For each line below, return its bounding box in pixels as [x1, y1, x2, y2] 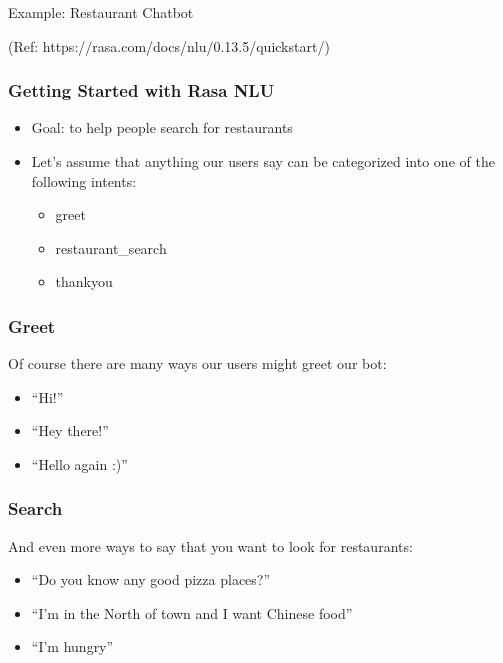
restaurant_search [55, 237, 167, 258]
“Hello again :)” [31, 453, 128, 474]
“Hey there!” [31, 420, 109, 441]
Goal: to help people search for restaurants [31, 117, 293, 138]
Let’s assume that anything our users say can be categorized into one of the [31, 150, 495, 171]
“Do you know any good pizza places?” [31, 569, 271, 590]
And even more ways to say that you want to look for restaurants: [8, 535, 413, 556]
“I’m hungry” [31, 636, 114, 657]
